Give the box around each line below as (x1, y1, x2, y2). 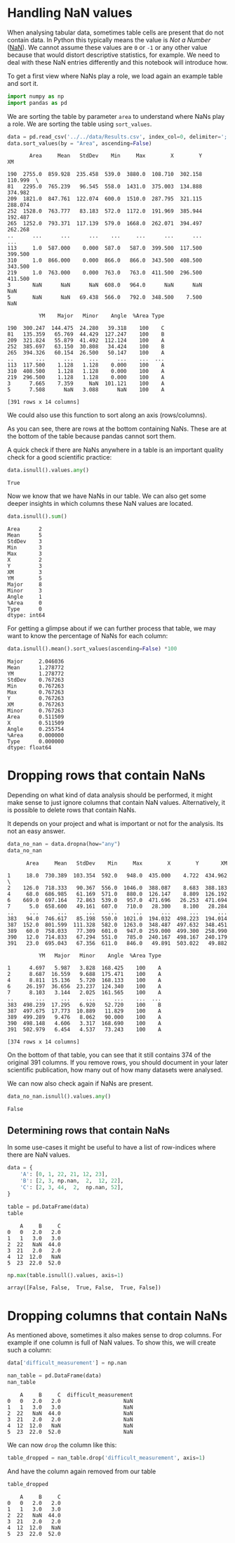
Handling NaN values (7, 5, 133, 21)
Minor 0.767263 (7, 707, 65, 715)
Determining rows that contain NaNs (7, 1124, 170, 1137)
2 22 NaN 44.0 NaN (7, 1410, 133, 1417)
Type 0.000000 (7, 738, 65, 745)
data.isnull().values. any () (7, 466, 90, 474)
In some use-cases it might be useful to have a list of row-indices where (7, 1143, 216, 1152)
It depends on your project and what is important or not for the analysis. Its (7, 820, 224, 827)
